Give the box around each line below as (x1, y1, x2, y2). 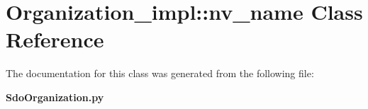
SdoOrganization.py (6, 89, 104, 104)
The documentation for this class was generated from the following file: (6, 66, 314, 81)
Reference (6, 25, 104, 54)
